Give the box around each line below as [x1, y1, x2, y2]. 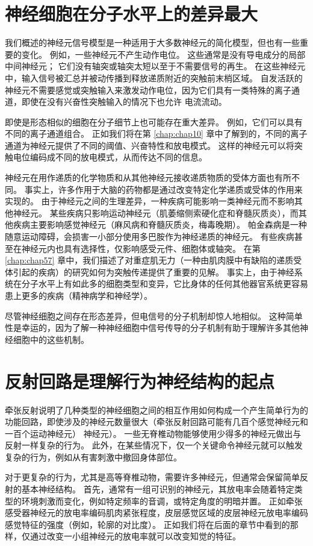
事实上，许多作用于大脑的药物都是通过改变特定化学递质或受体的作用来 [24, 183, 303, 195]
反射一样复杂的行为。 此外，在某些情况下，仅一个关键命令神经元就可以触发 [5, 439, 303, 451]
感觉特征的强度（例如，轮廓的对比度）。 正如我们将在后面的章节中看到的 [5, 518, 290, 530]
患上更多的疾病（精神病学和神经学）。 [5, 289, 152, 301]
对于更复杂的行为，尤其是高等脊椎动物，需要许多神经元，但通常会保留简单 [5, 471, 300, 483]
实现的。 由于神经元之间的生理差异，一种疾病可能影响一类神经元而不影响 [5, 195, 294, 207]
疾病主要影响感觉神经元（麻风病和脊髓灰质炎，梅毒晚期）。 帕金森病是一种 [13, 218, 307, 231]
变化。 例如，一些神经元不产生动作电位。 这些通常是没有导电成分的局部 [21, 48, 306, 60]
